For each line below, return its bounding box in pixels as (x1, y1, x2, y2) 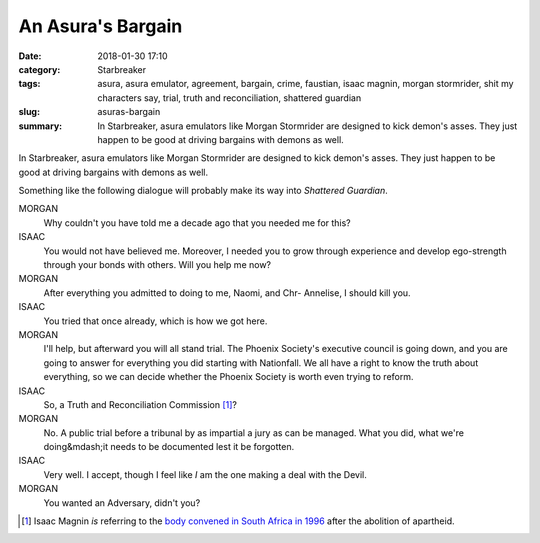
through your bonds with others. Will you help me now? (43, 259, 272, 271)
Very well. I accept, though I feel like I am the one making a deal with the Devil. (43, 468, 367, 480)
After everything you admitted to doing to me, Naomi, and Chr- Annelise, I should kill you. (43, 286, 411, 299)
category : (18, 63, 61, 75)
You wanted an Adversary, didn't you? (43, 496, 201, 509)
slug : (18, 106, 40, 118)
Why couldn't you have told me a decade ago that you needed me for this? (43, 216, 352, 229)
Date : (18, 50, 42, 62)
